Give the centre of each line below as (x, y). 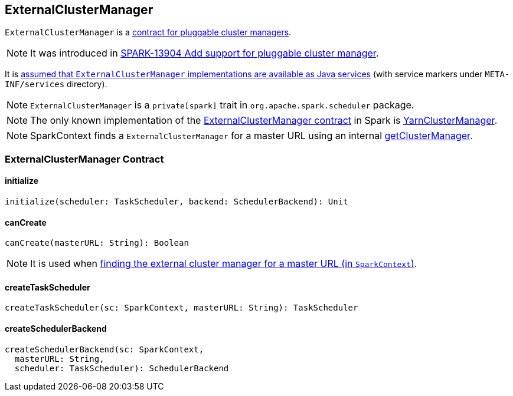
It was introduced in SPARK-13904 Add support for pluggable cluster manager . (205, 53)
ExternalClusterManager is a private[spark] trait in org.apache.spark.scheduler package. (222, 105)
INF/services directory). (56, 84)
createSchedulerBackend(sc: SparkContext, (104, 349)
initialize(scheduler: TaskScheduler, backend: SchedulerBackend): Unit (177, 202)
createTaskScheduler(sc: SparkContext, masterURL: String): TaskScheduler (182, 308)
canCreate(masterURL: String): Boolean (97, 243)
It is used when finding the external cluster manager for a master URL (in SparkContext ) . (224, 264)
